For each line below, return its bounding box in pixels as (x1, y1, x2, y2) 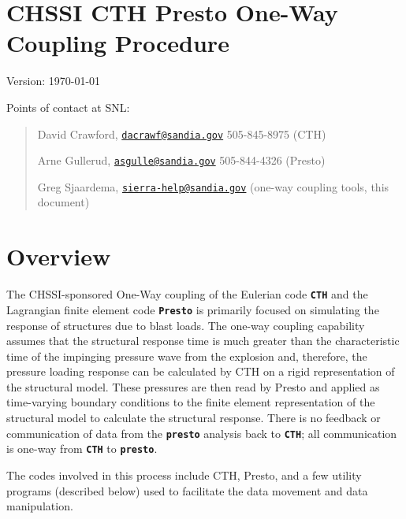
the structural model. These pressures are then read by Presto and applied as (6, 378, 380, 395)
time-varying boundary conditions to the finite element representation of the (6, 394, 375, 410)
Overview (6, 240, 111, 272)
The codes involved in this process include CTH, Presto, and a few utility (6, 466, 362, 483)
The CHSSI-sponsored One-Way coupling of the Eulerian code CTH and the (6, 286, 368, 302)
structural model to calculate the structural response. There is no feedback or (6, 410, 381, 426)
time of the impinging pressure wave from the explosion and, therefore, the (6, 347, 367, 364)
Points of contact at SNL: (6, 98, 130, 115)
